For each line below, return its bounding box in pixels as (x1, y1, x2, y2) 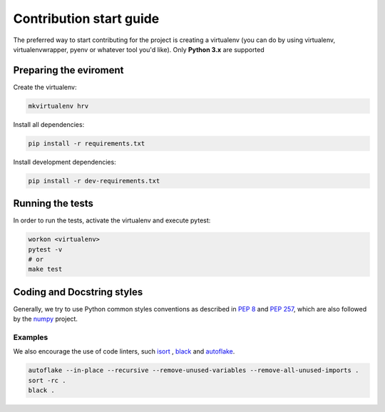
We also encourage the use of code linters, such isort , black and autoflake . (13, 347, 235, 356)
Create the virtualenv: (13, 83, 77, 91)
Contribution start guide (13, 11, 160, 26)
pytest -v (28, 245, 63, 253)
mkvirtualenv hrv (28, 102, 89, 110)
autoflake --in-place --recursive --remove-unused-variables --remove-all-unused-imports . (28, 366, 359, 374)
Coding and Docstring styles (13, 286, 143, 298)
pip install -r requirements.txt (28, 139, 145, 148)
